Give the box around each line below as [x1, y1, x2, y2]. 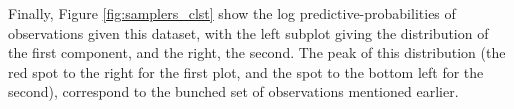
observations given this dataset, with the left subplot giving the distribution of [8, 22, 489, 43]
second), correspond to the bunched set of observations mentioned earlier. [8, 81, 459, 102]
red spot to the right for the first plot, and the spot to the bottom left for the [8, 61, 484, 82]
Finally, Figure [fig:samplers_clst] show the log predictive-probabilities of [8, 3, 456, 23]
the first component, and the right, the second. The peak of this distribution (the [8, 42, 506, 63]
